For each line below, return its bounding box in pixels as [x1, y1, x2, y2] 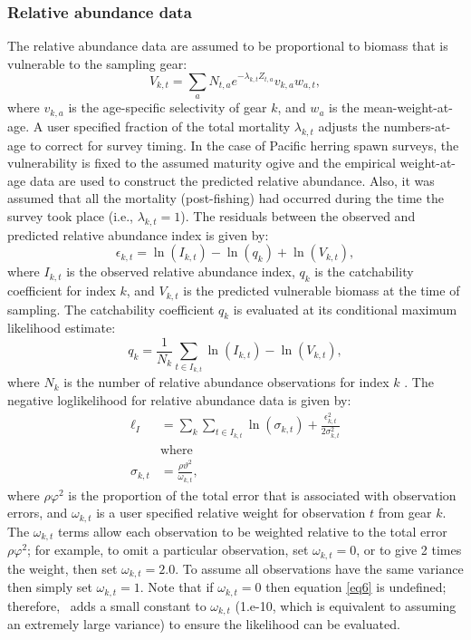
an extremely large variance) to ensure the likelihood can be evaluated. [7, 615, 400, 634]
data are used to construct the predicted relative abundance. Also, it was [29, 170, 435, 189]
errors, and [7, 503, 68, 522]
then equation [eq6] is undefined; [265, 577, 447, 596]
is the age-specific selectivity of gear [68, 98, 267, 117]
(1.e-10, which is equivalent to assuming [235, 596, 457, 615]
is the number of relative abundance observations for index [63, 373, 389, 392]
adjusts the [318, 116, 380, 135]
